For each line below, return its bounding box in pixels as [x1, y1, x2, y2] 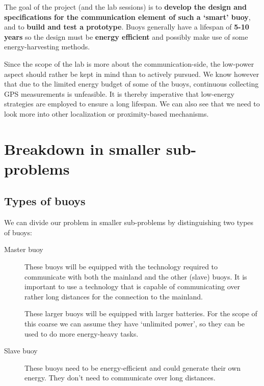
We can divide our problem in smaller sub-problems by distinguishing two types [4, 217, 254, 228]
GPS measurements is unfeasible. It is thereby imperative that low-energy [4, 88, 234, 99]
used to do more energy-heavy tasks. [24, 328, 139, 339]
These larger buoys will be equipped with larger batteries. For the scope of [24, 308, 257, 319]
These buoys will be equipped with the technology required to [24, 261, 218, 272]
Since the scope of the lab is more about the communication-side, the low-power [4, 58, 254, 69]
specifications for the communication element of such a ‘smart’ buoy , [4, 11, 251, 22]
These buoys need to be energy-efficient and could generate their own [24, 362, 241, 373]
